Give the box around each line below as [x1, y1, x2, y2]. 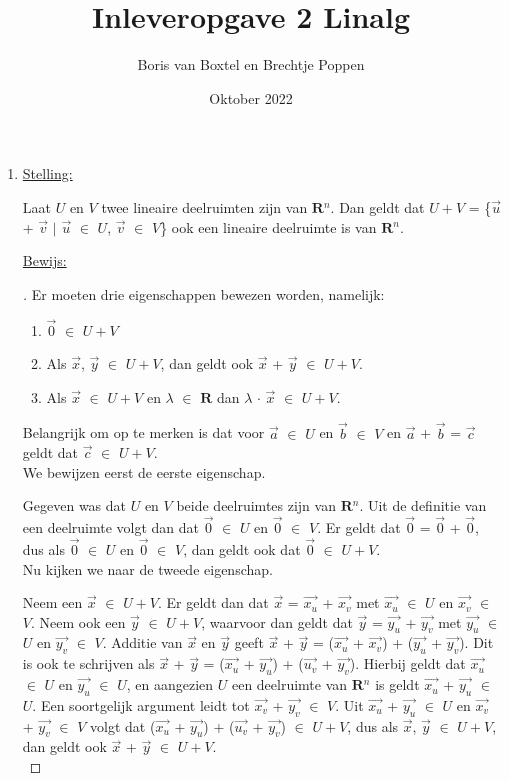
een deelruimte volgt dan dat [22, 517, 200, 538]
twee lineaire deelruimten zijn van [101, 196, 308, 217]
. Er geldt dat [317, 517, 401, 538]
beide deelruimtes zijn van [176, 495, 336, 516]
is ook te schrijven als [22, 653, 155, 674]
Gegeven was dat [22, 495, 127, 516]
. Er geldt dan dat [158, 592, 269, 613]
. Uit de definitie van [359, 495, 487, 516]
